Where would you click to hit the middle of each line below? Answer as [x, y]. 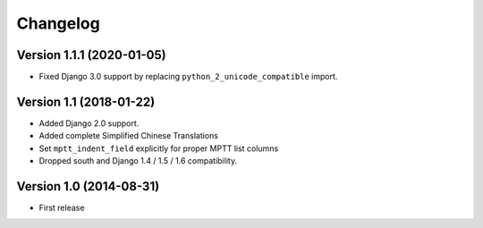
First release [62, 208]
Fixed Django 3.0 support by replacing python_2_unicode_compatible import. [188, 77]
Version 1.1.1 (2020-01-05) [91, 55]
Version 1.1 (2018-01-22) [86, 101]
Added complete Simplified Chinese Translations [129, 136]
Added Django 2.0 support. [89, 123]
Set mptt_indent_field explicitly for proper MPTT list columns [159, 148]
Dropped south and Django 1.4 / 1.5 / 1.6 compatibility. [138, 161]
